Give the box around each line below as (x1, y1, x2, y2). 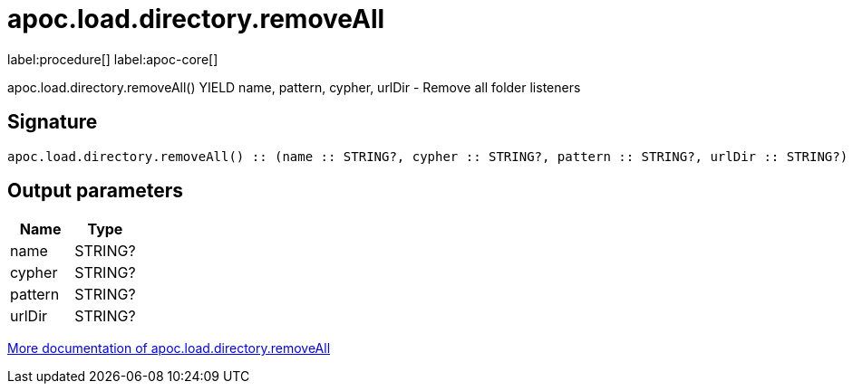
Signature (7, 110, 98, 134)
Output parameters (7, 179, 183, 203)
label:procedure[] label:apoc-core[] (7, 51, 218, 67)
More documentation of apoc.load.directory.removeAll (7, 340, 331, 357)
